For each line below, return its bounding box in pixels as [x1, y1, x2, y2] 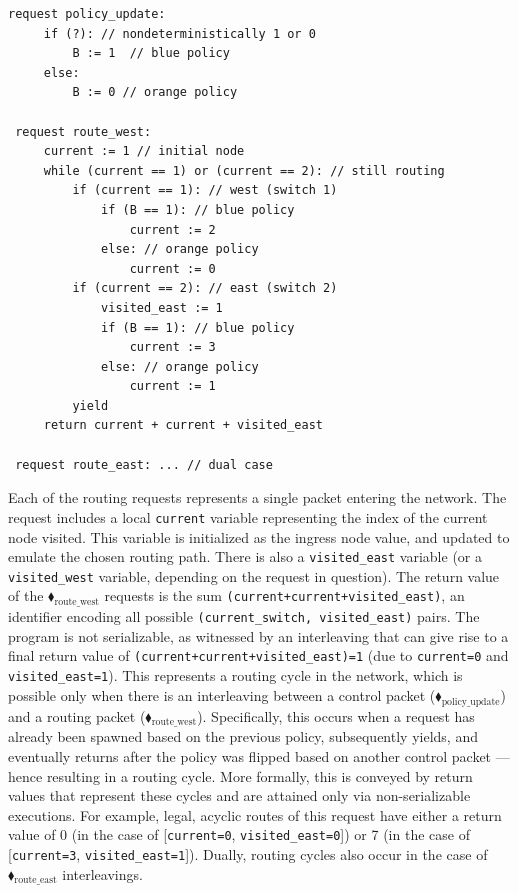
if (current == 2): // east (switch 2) [72, 281, 338, 296]
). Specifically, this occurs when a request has [197, 705, 475, 726]
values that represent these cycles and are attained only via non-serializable [8, 785, 471, 806]
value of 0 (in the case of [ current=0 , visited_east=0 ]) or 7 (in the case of [8, 824, 470, 845]
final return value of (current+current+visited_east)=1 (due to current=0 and [8, 645, 509, 666]
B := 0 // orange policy [72, 85, 238, 100]
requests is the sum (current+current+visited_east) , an [104, 585, 465, 606]
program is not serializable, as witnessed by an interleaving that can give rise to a [8, 625, 509, 646]
